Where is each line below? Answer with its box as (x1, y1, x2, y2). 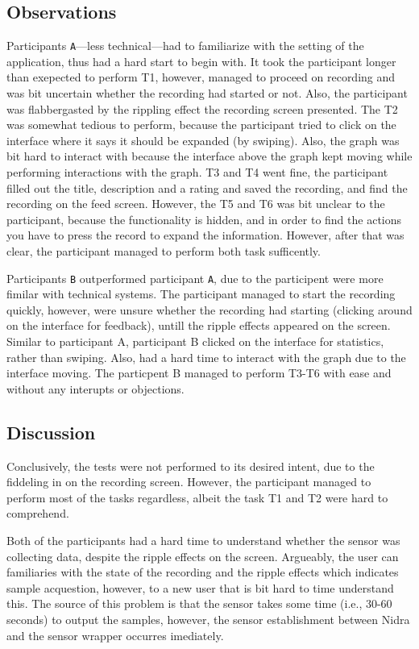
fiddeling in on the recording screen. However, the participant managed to (6, 473, 371, 490)
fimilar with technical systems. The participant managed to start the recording (6, 285, 396, 302)
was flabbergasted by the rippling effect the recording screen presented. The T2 (6, 100, 398, 117)
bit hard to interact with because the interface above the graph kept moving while (6, 148, 413, 164)
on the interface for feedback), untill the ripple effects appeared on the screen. (6, 317, 391, 334)
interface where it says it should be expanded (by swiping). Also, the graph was (6, 131, 400, 148)
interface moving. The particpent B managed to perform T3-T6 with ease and (6, 364, 392, 381)
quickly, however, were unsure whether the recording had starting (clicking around (6, 301, 413, 318)
